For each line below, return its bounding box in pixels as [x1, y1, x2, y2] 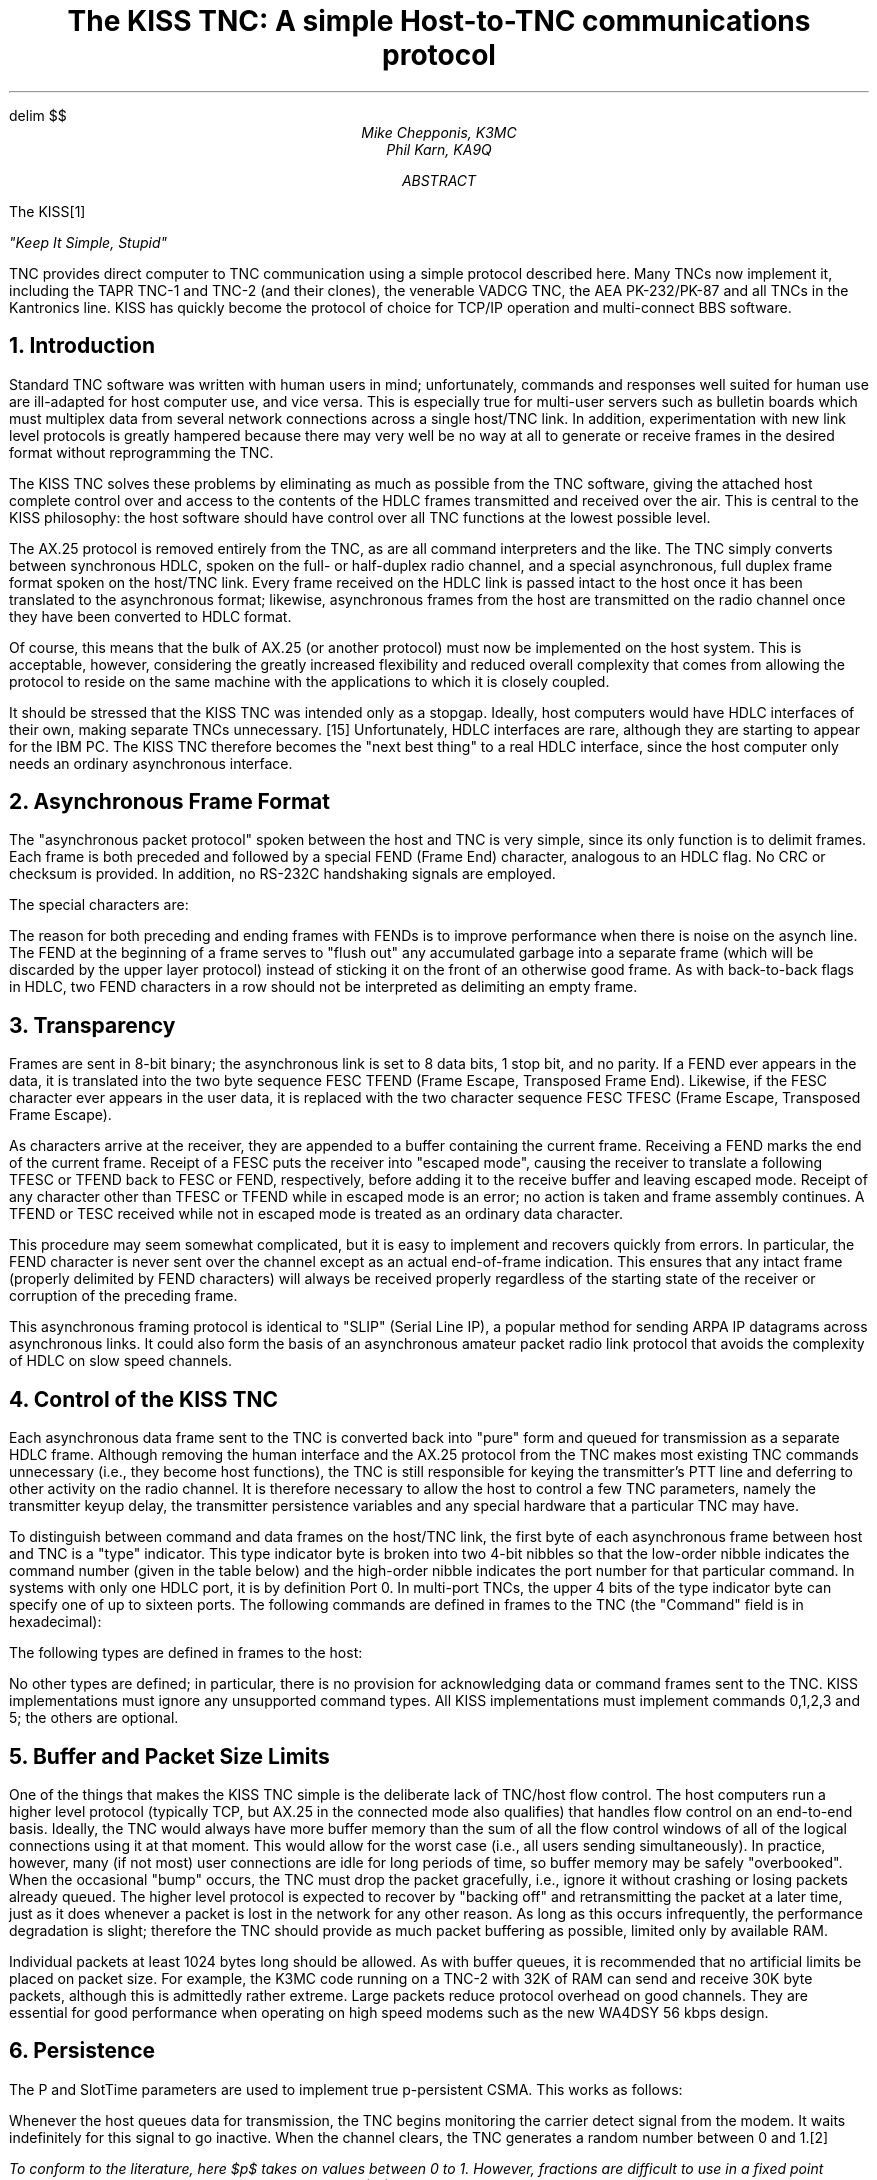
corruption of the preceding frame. [9, 1287, 238, 1305]
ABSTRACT [401, 171, 477, 189]
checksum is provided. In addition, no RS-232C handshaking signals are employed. [9, 865, 556, 883]
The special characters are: [9, 896, 189, 914]
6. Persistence [9, 2038, 155, 2064]
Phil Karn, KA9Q [386, 140, 492, 158]
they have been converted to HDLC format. [9, 607, 292, 625]
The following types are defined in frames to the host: [9, 1644, 363, 1662]
